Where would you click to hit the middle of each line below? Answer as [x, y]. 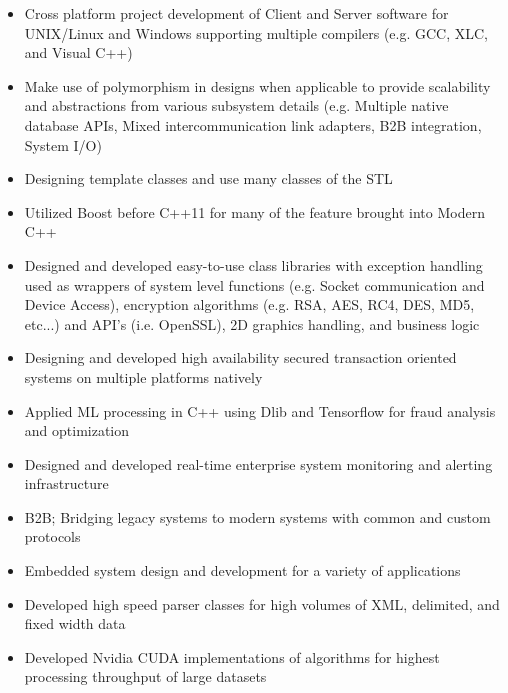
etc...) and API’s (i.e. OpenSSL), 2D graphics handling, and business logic [252, 323]
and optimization [77, 430]
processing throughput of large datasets [145, 676]
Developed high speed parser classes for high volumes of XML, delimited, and [262, 603]
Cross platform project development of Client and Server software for [236, 13]
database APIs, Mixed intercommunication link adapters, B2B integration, [253, 124]
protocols [52, 536]
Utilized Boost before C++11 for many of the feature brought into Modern [254, 211]
